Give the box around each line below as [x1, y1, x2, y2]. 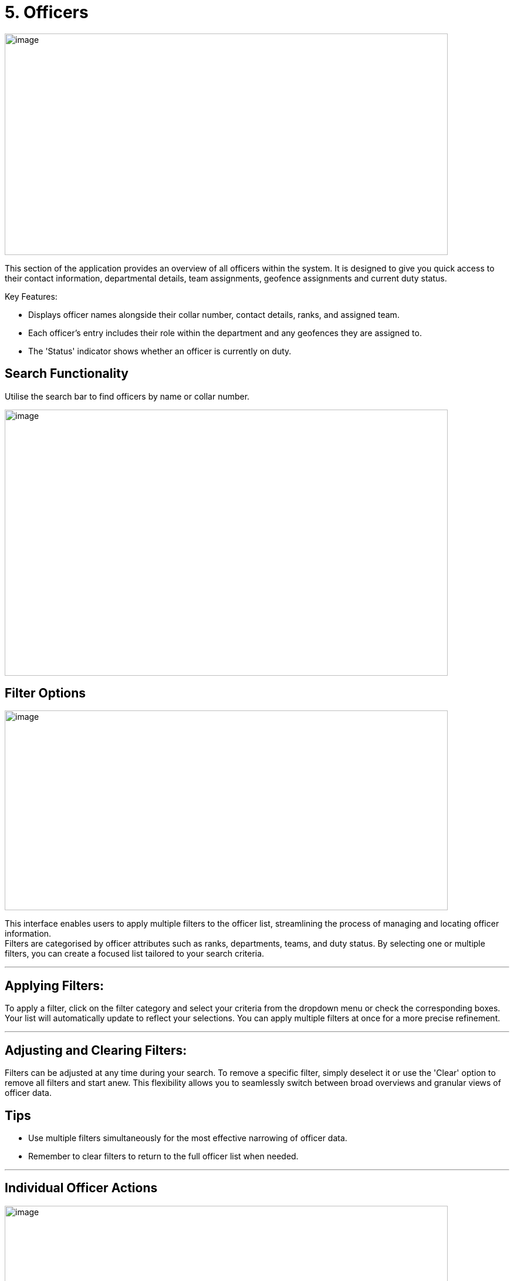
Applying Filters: [5, 978, 104, 993]
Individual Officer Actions [5, 1181, 158, 1196]
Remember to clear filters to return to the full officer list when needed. [28, 1151, 299, 1161]
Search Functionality [5, 366, 128, 381]
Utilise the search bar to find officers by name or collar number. [5, 391, 250, 401]
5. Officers [5, 2, 89, 22]
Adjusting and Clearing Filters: [5, 1042, 187, 1058]
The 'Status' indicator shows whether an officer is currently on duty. [28, 346, 292, 356]
